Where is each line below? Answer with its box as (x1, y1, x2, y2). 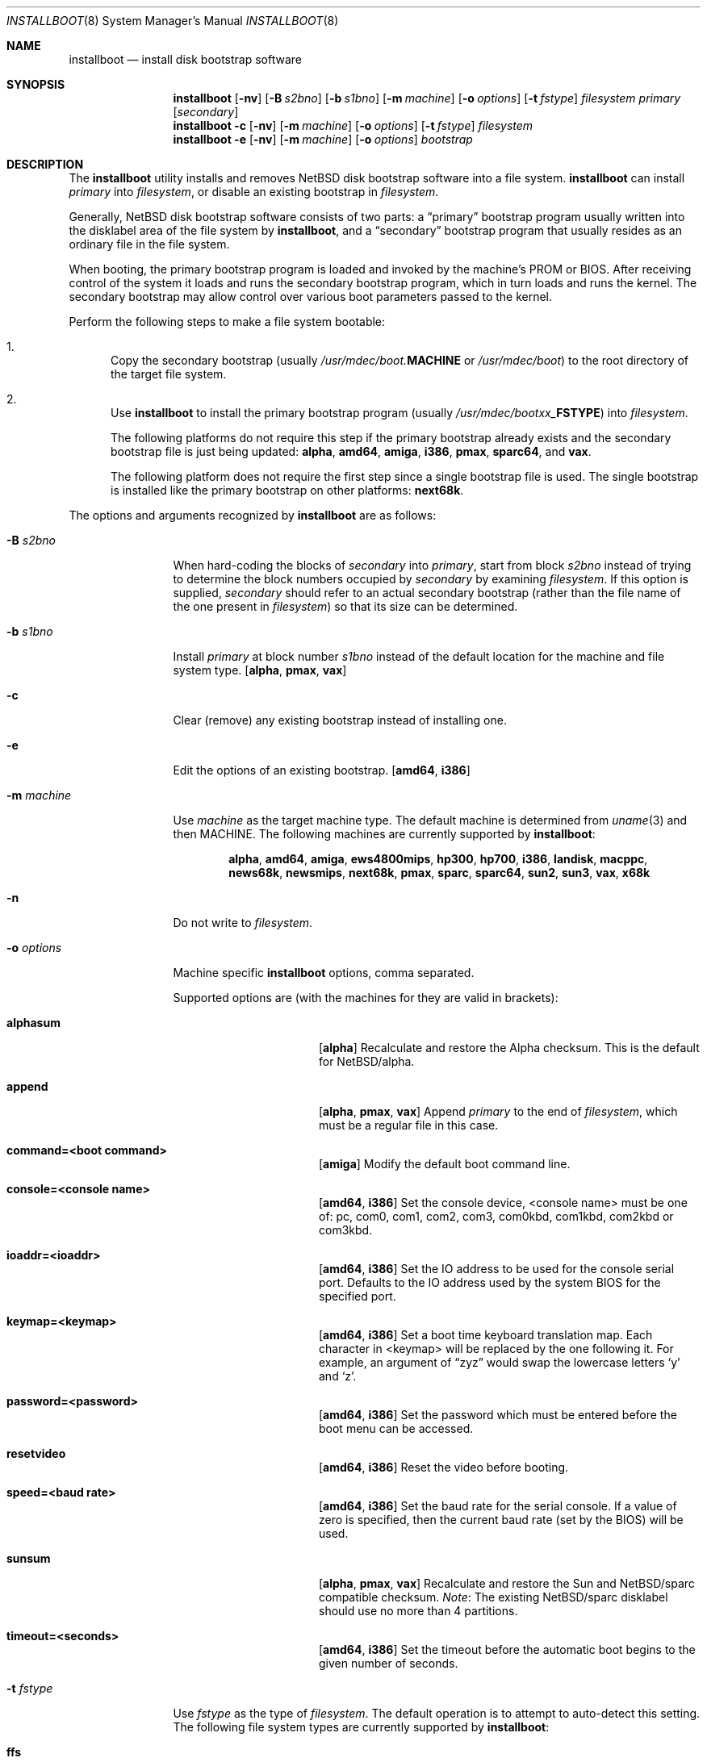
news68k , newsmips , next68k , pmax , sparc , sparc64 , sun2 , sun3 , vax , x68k (228, 866, 651, 879)
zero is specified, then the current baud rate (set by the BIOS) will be (319, 1513, 684, 1526)
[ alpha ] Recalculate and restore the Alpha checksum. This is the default (319, 1041, 700, 1054)
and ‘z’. (319, 1369, 357, 1383)
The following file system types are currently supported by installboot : (173, 1720, 550, 1734)
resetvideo (6, 1447, 66, 1460)
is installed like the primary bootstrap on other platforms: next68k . (111, 483, 464, 497)
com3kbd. (319, 1223, 373, 1237)
